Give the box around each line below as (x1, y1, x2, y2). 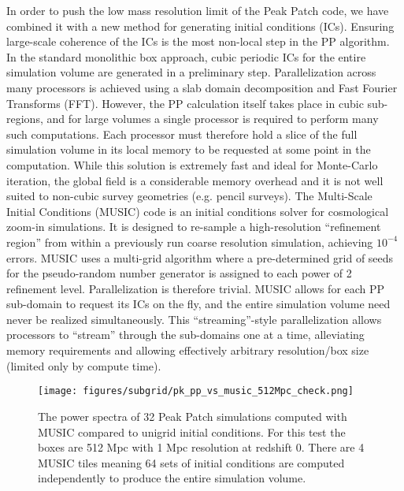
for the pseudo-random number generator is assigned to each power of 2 (6, 265, 352, 281)
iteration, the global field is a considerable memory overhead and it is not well (6, 172, 384, 188)
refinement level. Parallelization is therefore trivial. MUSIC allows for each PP (6, 280, 385, 296)
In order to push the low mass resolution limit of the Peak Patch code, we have (6, 2, 389, 18)
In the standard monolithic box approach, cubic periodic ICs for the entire (6, 48, 366, 65)
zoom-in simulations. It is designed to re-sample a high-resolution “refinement (6, 218, 381, 235)
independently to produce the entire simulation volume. (38, 470, 306, 486)
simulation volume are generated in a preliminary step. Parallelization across (6, 64, 376, 80)
